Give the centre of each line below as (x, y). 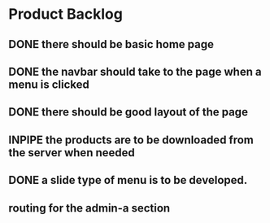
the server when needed (72, 153)
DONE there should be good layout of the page (128, 112)
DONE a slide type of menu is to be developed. (128, 180)
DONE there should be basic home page (111, 44)
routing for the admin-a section (89, 208)
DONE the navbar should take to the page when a (135, 71)
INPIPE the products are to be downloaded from (131, 140)
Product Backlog (66, 14)
